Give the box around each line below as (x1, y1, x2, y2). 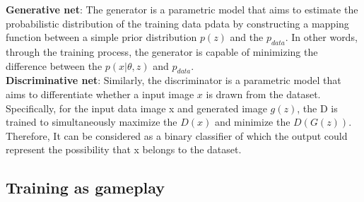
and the (230, 30, 264, 44)
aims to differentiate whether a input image (6, 86, 194, 101)
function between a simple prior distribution (6, 30, 197, 44)
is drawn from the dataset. (206, 86, 321, 101)
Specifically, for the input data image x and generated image (6, 100, 267, 115)
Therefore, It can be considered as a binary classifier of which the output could (6, 128, 348, 143)
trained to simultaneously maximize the (6, 114, 177, 129)
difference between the (6, 58, 102, 73)
